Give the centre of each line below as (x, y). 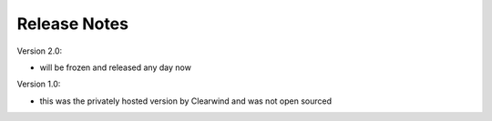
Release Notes (73, 24)
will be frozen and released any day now (115, 67)
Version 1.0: (39, 84)
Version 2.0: (40, 51)
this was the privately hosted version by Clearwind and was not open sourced (186, 101)
